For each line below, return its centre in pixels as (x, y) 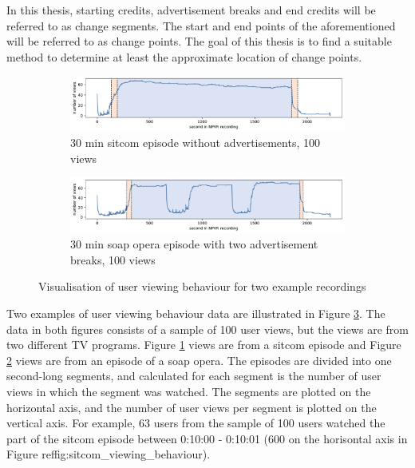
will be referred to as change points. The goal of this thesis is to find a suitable (199, 41)
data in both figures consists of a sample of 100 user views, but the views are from (207, 329)
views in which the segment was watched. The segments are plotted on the (189, 391)
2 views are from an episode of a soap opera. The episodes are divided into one (199, 360)
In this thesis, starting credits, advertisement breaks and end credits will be (191, 10)
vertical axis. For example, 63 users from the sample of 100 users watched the (196, 423)
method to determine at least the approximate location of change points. (184, 56)
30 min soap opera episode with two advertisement (194, 244)
